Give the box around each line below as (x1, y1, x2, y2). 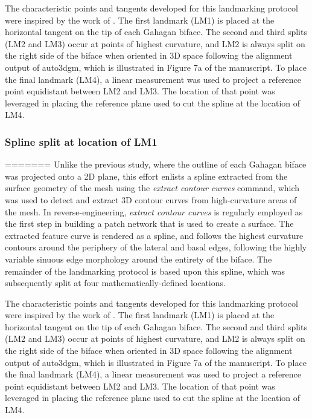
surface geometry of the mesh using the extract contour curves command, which (5, 181, 300, 194)
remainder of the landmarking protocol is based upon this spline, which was (5, 264, 285, 277)
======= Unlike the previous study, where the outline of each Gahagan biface (5, 158, 307, 171)
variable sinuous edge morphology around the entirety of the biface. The (5, 252, 272, 265)
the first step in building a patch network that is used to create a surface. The (5, 217, 294, 230)
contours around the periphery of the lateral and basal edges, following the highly (5, 241, 307, 253)
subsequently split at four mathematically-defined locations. (5, 276, 226, 289)
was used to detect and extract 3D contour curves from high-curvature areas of (5, 193, 297, 206)
